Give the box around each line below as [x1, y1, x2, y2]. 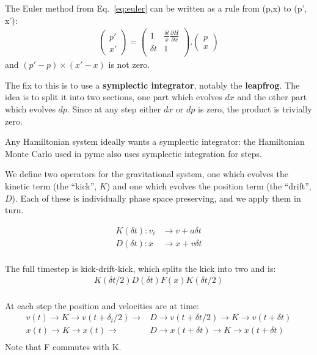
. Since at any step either [67, 103, 161, 115]
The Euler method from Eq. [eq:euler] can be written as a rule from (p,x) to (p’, [5, 2, 307, 14]
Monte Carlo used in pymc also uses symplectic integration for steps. [5, 147, 263, 159]
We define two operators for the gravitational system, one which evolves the [5, 167, 288, 180]
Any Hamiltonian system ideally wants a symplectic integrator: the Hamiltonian [5, 135, 305, 148]
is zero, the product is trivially [197, 103, 312, 115]
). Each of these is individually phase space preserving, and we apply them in [12, 191, 301, 204]
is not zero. [108, 58, 150, 71]
